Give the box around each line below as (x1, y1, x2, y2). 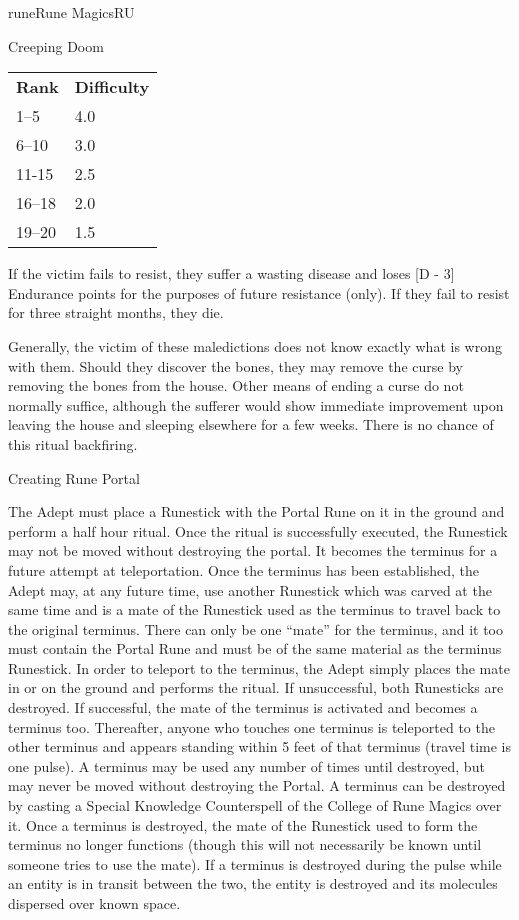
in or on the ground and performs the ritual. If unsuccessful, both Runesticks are (8, 677, 504, 698)
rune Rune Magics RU (8, 2, 135, 22)
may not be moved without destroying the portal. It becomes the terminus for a (8, 540, 498, 561)
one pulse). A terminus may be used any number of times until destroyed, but (8, 755, 485, 776)
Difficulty (74, 75, 150, 99)
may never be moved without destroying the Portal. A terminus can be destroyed (8, 775, 506, 796)
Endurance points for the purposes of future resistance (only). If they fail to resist (8, 282, 510, 303)
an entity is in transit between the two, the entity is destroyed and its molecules (8, 873, 498, 894)
